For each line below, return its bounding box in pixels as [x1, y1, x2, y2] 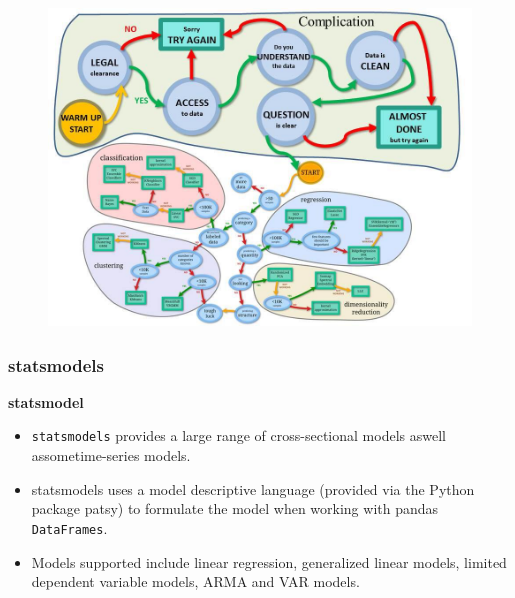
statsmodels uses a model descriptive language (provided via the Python [31, 478, 475, 499]
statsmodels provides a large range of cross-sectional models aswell [31, 425, 446, 446]
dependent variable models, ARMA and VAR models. [31, 571, 360, 592]
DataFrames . [31, 517, 108, 538]
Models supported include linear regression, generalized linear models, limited [31, 551, 507, 572]
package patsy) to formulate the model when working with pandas [31, 498, 439, 519]
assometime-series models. [31, 445, 191, 466]
